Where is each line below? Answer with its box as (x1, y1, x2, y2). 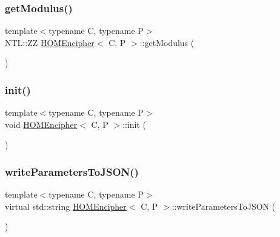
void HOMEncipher (5, 118, 78, 130)
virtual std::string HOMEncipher (5, 199, 127, 212)
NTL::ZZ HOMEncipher (5, 36, 95, 48)
